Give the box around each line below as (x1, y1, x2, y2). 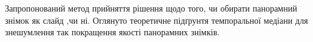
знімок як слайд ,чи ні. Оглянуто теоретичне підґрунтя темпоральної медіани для (5, 13, 308, 26)
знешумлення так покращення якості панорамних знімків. (5, 26, 220, 38)
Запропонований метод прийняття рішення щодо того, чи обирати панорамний (5, 2, 297, 14)
